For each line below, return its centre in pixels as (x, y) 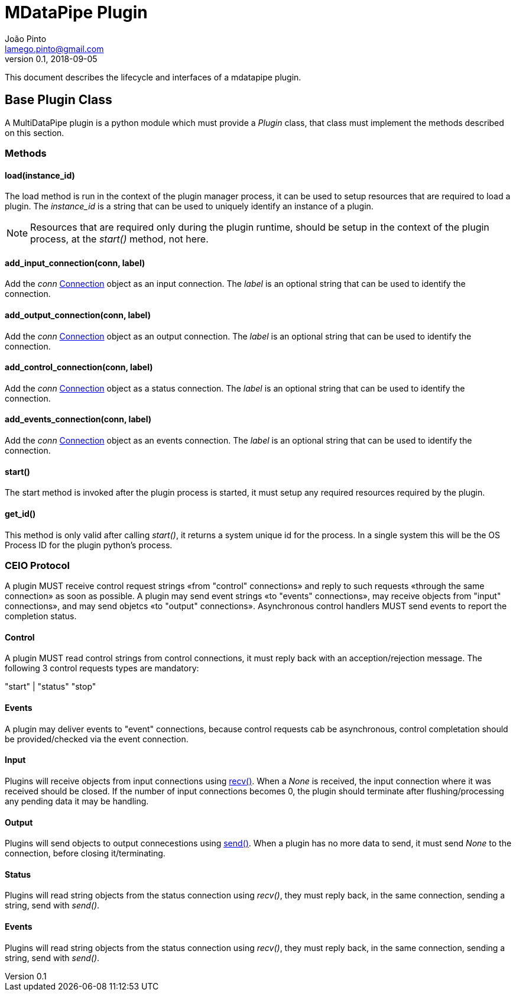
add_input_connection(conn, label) (75, 263)
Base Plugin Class (59, 100)
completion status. (41, 616)
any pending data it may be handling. (77, 801)
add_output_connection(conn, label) (78, 315)
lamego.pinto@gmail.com (54, 48)
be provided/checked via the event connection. (97, 739)
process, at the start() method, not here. (119, 239)
